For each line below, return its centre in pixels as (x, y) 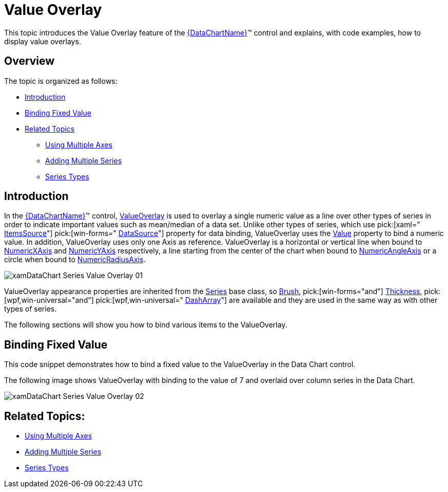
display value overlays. (43, 41)
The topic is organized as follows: (61, 81)
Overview (30, 61)
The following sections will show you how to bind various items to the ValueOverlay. (146, 325)
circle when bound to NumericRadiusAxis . (75, 260)
